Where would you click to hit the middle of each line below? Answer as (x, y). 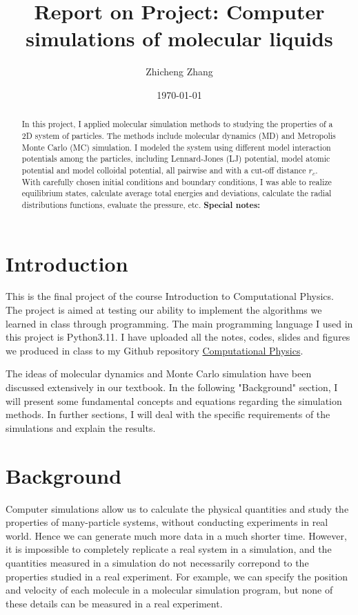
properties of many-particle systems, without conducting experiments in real (167, 522)
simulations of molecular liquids (179, 38)
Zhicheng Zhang (179, 72)
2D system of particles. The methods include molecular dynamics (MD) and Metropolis (179, 135)
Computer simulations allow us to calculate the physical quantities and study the (177, 508)
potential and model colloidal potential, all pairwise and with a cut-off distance (164, 170)
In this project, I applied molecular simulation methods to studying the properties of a (177, 124)
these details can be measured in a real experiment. (114, 603)
